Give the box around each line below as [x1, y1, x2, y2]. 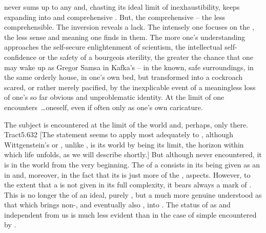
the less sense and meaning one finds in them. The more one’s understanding [4, 31, 245, 42]
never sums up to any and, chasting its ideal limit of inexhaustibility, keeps [4, 2, 240, 12]
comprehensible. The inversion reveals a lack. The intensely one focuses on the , [4, 22, 254, 32]
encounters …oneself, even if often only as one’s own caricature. [4, 101, 203, 112]
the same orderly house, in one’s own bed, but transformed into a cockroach [4, 72, 243, 82]
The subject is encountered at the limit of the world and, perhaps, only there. [4, 119, 249, 130]
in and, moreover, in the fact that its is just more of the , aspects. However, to [4, 169, 251, 180]
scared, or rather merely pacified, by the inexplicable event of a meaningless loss [4, 81, 256, 92]
